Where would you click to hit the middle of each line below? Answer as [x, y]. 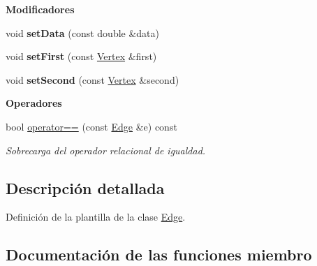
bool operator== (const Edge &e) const [91, 126]
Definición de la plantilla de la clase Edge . [96, 217]
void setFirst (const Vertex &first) [81, 56]
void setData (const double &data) [83, 32]
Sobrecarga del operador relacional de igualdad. [106, 150]
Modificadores [40, 9]
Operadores [34, 103]
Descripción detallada [85, 187]
